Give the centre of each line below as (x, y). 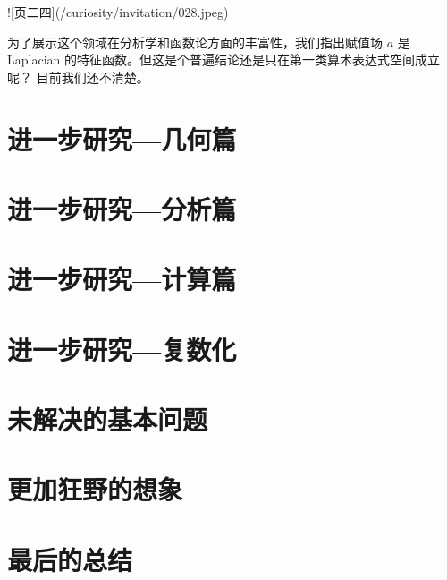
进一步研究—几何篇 (122, 138)
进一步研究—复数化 (122, 349)
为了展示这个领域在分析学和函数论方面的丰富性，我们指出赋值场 (195, 42)
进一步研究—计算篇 (122, 279)
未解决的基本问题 (108, 419)
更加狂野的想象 (95, 489)
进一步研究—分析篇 (122, 208)
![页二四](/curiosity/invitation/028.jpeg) (118, 12)
